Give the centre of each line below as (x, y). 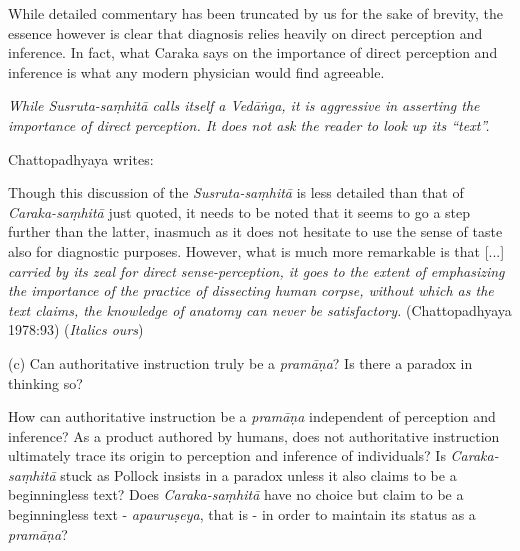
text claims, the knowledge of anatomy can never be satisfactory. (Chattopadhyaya (260, 309)
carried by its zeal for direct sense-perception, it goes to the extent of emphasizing (256, 270)
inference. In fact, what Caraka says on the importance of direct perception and (253, 52)
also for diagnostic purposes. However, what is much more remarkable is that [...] (256, 250)
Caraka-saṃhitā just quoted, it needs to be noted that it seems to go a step (239, 211)
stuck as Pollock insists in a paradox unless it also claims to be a (258, 474)
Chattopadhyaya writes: (81, 158)
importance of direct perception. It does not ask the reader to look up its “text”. (249, 124)
